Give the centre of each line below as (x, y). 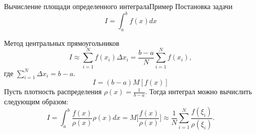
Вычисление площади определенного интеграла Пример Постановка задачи (118, 6)
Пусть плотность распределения (53, 91)
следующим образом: (36, 102)
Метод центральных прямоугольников (62, 43)
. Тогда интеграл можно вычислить (198, 91)
